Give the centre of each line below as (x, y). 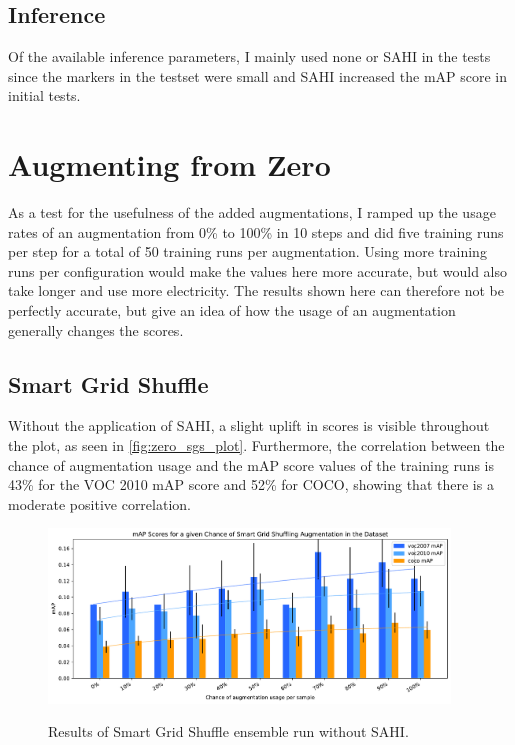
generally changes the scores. (96, 329)
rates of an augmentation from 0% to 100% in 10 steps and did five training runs (256, 231)
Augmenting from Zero (169, 164)
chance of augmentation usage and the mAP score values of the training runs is (251, 464)
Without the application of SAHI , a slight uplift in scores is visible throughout (249, 425)
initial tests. (44, 95)
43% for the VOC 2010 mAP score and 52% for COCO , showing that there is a (251, 484)
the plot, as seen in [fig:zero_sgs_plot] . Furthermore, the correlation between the (256, 445)
